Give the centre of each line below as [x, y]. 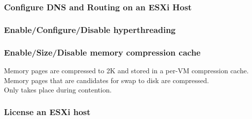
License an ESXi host [47, 111]
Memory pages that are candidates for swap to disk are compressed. [107, 80]
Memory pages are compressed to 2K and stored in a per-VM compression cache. [126, 70]
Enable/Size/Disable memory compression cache [102, 52]
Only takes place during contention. [58, 90]
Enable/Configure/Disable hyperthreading [90, 29]
